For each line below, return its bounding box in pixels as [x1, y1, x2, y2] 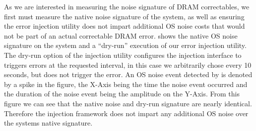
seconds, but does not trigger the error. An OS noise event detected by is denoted [4, 69, 253, 80]
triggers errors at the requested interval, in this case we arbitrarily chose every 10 [4, 59, 252, 70]
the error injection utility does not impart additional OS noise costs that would [4, 21, 245, 31]
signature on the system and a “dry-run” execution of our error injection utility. [4, 40, 247, 50]
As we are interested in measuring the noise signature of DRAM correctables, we [4, 1, 250, 11]
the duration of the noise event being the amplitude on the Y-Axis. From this [4, 88, 240, 99]
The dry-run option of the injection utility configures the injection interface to [4, 49, 242, 60]
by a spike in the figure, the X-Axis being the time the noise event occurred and [4, 79, 248, 89]
